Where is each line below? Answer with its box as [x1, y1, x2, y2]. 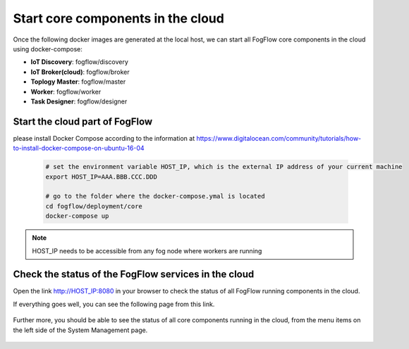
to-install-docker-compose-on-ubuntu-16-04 [13, 144, 145, 153]
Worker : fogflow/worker [30, 87, 102, 96]
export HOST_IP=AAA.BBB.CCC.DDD [45, 172, 158, 181]
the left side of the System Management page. [13, 326, 148, 334]
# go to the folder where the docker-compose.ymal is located [45, 192, 265, 201]
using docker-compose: [13, 44, 83, 53]
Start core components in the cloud [13, 11, 225, 26]
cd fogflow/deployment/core [45, 202, 142, 210]
